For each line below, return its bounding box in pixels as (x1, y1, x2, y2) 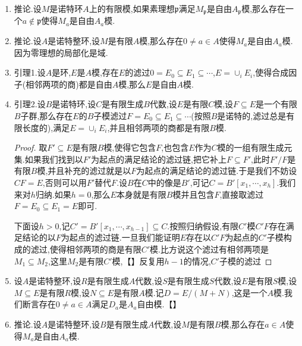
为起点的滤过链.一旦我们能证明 (61, 231, 180, 244)
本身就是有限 (116, 188, 166, 200)
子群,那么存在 (20, 110, 73, 122)
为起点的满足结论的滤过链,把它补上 (91, 152, 227, 165)
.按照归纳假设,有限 (167, 219, 239, 232)
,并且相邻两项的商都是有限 (107, 121, 210, 133)
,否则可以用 (42, 176, 87, 188)
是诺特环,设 (52, 98, 96, 110)
